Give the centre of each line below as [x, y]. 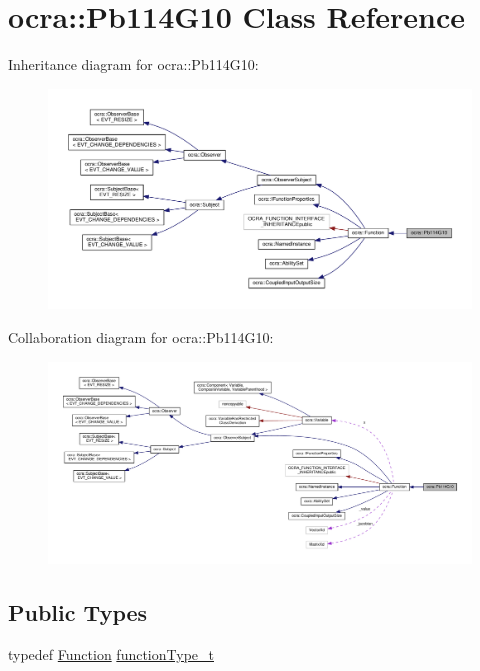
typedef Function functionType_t [111, 653]
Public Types [78, 612]
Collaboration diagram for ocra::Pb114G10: [141, 337]
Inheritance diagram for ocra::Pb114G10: [133, 64]
